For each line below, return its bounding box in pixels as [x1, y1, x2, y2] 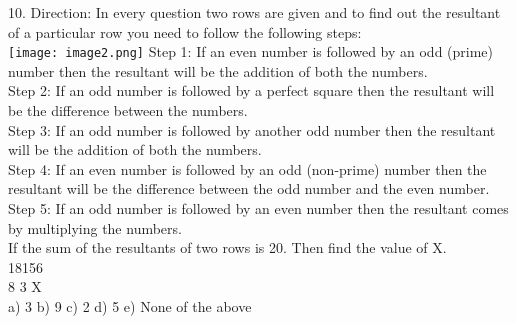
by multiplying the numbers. [8, 217, 182, 238]
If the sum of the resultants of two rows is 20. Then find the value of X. [8, 237, 447, 258]
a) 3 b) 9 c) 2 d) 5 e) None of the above [8, 295, 252, 316]
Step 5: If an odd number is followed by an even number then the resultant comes [8, 198, 509, 218]
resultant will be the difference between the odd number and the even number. [8, 178, 490, 199]
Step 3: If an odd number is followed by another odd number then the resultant [8, 119, 496, 140]
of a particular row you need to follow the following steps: [8, 21, 362, 42]
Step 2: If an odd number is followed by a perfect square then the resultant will [8, 80, 495, 101]
